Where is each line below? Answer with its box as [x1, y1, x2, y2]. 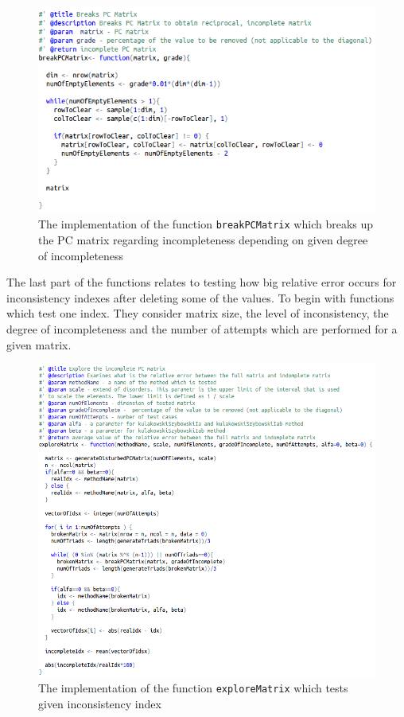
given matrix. [6, 336, 72, 353]
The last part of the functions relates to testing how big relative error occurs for [6, 274, 397, 290]
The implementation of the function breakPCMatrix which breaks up [38, 216, 374, 232]
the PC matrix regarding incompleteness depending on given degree [38, 231, 368, 247]
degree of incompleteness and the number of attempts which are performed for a [6, 320, 398, 337]
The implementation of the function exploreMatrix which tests [38, 680, 348, 696]
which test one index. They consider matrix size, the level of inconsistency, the [6, 305, 389, 321]
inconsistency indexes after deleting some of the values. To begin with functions [6, 289, 394, 306]
